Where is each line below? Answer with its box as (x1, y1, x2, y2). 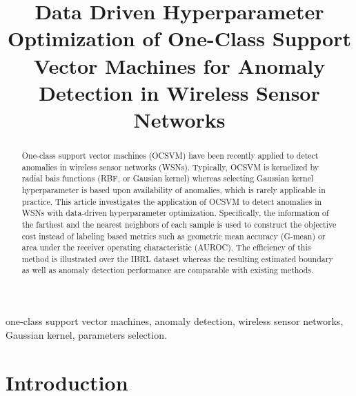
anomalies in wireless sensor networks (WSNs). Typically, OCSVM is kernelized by (21, 161, 319, 172)
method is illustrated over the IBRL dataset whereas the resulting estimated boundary (21, 253, 333, 264)
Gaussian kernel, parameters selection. (6, 327, 167, 341)
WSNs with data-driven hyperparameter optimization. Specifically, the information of (21, 207, 329, 219)
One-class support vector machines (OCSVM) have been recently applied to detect (21, 149, 319, 161)
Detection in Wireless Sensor (39, 78, 320, 106)
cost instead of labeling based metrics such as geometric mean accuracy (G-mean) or (21, 230, 326, 241)
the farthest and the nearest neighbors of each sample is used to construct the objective (21, 218, 337, 230)
